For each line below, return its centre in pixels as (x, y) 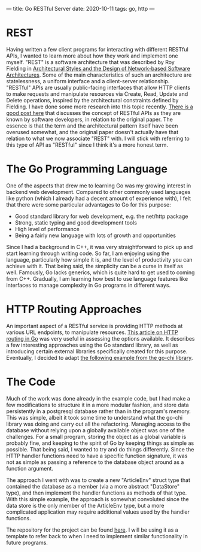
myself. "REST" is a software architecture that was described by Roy (90, 62)
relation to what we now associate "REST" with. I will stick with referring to (98, 138)
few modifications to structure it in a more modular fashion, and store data (98, 405)
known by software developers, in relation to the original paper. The (90, 119)
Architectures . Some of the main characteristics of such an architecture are (99, 75)
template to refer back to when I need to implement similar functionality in (97, 536)
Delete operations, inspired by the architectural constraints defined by (92, 100)
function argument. (30, 468)
